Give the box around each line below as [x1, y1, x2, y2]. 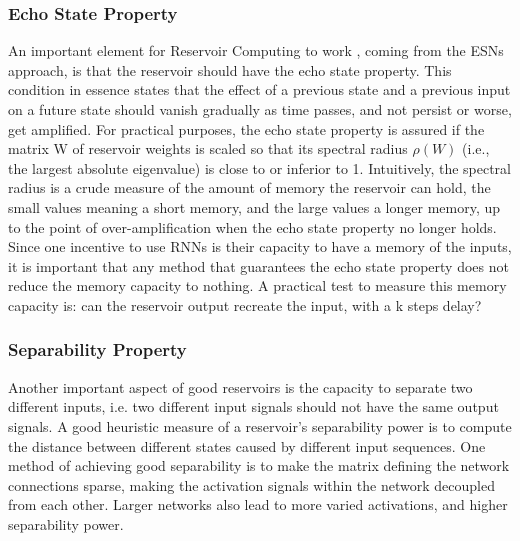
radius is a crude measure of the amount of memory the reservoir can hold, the [8, 177, 491, 198]
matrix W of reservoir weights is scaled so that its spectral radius [8, 138, 408, 159]
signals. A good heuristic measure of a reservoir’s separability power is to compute [8, 415, 512, 436]
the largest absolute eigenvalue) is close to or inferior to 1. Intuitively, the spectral [8, 157, 512, 178]
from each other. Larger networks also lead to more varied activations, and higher [8, 494, 508, 515]
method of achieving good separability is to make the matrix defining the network [8, 455, 510, 476]
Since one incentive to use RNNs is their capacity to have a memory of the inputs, [8, 236, 512, 257]
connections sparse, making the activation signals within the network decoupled [8, 474, 495, 495]
